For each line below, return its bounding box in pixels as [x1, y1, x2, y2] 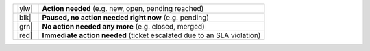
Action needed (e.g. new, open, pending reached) [42, 4, 204, 13]
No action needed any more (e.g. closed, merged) [42, 22, 205, 31]
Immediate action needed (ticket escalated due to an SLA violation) [42, 31, 261, 40]
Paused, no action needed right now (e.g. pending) [42, 13, 209, 22]
